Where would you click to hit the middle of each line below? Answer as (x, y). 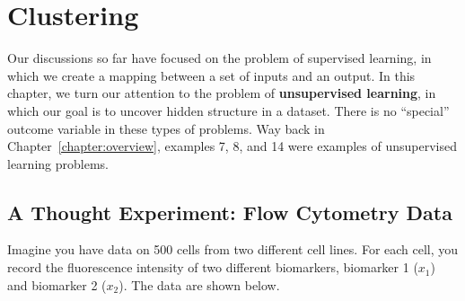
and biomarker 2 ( (57, 284)
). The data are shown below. (199, 284)
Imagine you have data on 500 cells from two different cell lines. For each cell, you (233, 249)
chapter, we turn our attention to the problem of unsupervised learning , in (222, 93)
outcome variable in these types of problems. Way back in (166, 128)
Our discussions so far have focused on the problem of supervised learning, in (219, 58)
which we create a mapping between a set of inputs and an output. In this (211, 75)
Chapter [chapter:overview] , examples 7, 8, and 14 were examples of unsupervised (232, 146)
